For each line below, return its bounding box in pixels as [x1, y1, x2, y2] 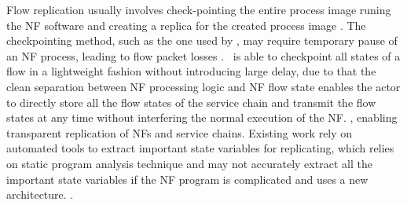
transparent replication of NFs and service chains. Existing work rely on [6, 124, 353, 141]
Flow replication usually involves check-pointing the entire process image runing [6, 2, 391, 17]
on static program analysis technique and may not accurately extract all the [6, 155, 372, 171]
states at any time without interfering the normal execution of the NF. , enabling [6, 109, 398, 126]
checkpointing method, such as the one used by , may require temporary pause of [6, 32, 398, 49]
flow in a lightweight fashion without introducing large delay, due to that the [6, 63, 376, 79]
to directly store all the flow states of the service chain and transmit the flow [6, 93, 376, 110]
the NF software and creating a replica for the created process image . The [6, 16, 366, 33]
